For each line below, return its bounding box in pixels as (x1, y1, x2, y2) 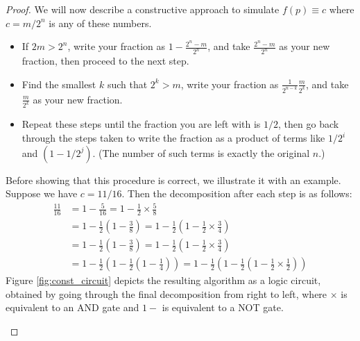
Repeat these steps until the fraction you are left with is (22, 117, 261, 131)
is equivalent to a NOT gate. (162, 300, 284, 315)
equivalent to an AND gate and (6, 300, 139, 315)
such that (107, 76, 148, 91)
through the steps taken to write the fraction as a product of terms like (22, 131, 325, 144)
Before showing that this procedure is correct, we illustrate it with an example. (6, 172, 341, 187)
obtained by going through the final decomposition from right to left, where (6, 286, 327, 301)
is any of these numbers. (49, 15, 152, 30)
